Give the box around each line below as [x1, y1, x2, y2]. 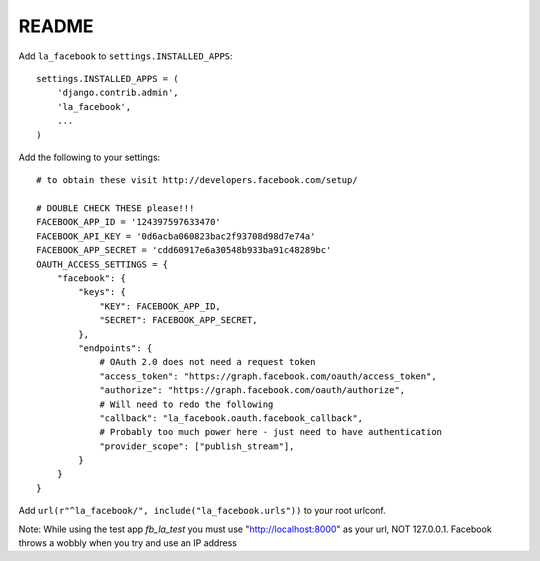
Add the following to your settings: [18, 151, 161, 163]
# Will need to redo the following [99, 398, 274, 410]
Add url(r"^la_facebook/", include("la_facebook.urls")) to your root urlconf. [18, 505, 386, 517]
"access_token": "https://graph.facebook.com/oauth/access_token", [99, 370, 437, 382]
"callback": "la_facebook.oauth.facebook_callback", [99, 412, 364, 424]
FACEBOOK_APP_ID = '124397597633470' [36, 216, 222, 228]
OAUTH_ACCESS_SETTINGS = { [36, 258, 169, 270]
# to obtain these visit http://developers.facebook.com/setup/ [36, 175, 359, 186]
